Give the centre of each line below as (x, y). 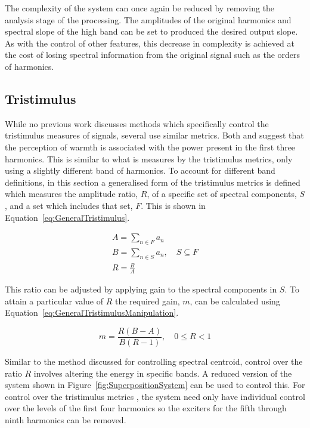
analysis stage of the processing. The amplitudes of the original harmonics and (148, 19)
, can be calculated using (235, 301)
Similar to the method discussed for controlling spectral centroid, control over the (154, 361)
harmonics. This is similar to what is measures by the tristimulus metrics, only (149, 158)
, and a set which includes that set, (69, 205)
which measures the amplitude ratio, (72, 194)
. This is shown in (173, 205)
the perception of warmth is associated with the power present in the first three (150, 147)
